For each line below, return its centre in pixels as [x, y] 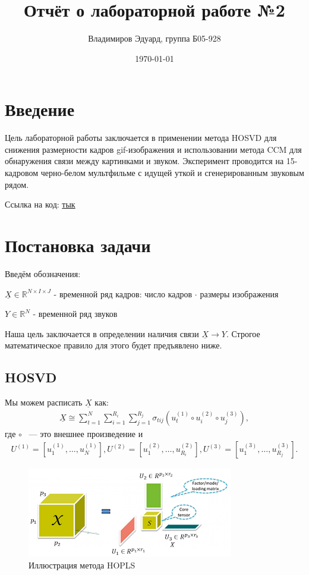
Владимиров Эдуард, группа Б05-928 [154, 38]
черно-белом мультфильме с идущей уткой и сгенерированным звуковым [172, 173]
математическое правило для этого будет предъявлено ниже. [113, 345]
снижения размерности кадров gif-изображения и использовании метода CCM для [153, 149]
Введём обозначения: [43, 273]
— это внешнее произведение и [86, 433]
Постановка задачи [78, 245]
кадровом [22, 173]
